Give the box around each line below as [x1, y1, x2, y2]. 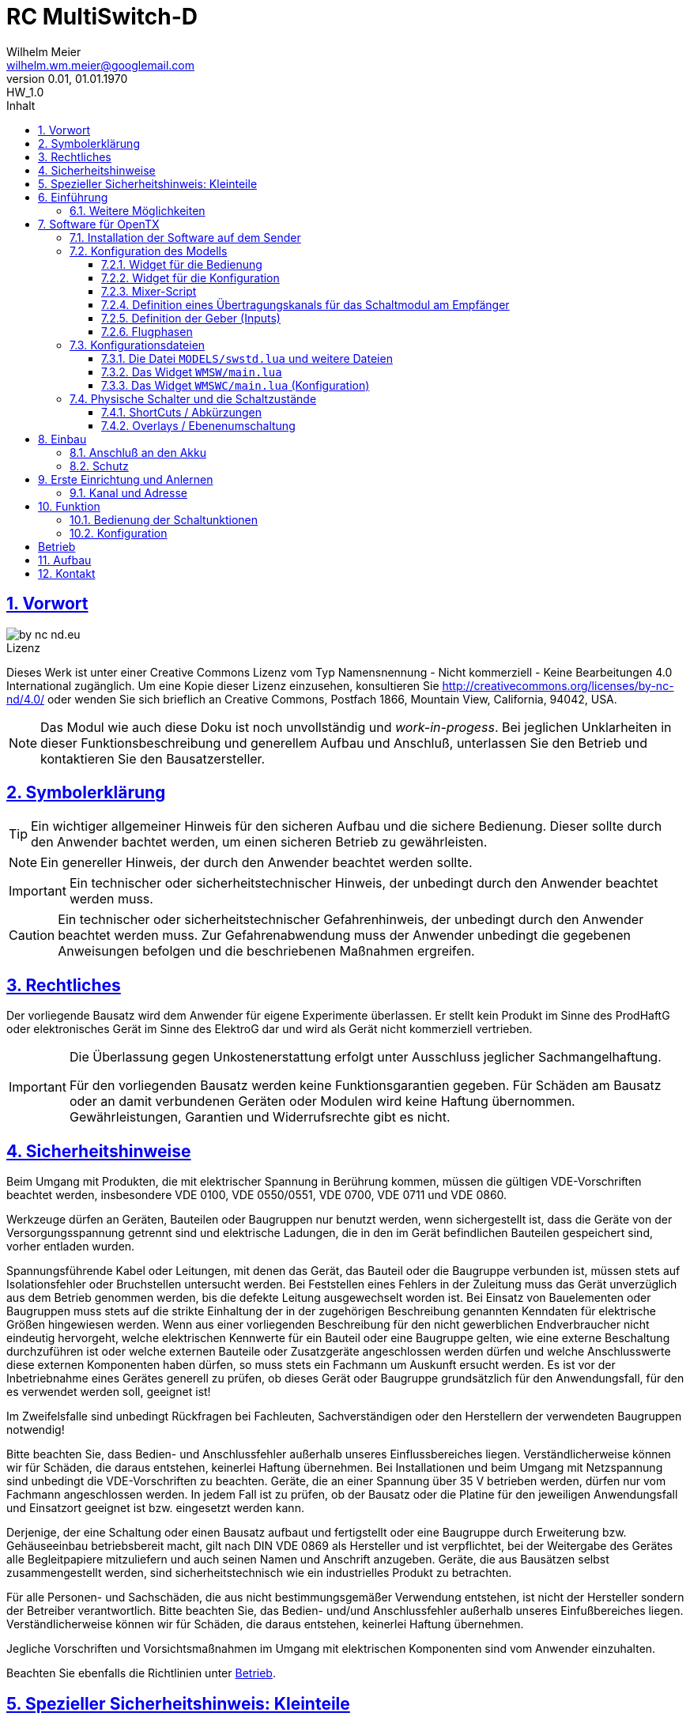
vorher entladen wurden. [6, 1239, 135, 1254]
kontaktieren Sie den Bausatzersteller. [40, 750, 266, 767]
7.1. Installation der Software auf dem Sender [70, 230, 301, 244]
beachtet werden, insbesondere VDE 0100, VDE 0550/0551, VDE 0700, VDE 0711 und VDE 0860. [6, 1188, 507, 1202]
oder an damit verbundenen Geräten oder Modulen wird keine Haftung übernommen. [69, 1093, 575, 1110]
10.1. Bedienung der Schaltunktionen [70, 512, 258, 526]
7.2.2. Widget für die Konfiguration [101, 270, 280, 285]
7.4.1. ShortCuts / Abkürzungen [101, 405, 262, 419]
